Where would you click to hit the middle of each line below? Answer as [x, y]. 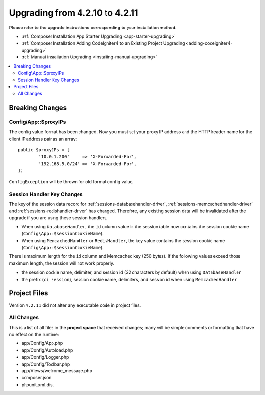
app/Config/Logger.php [45, 357]
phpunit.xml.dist [38, 384]
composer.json [36, 378]
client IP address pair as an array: [43, 139]
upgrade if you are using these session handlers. [58, 218]
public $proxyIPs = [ [44, 150]
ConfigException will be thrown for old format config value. [71, 181]
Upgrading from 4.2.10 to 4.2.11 [74, 13]
